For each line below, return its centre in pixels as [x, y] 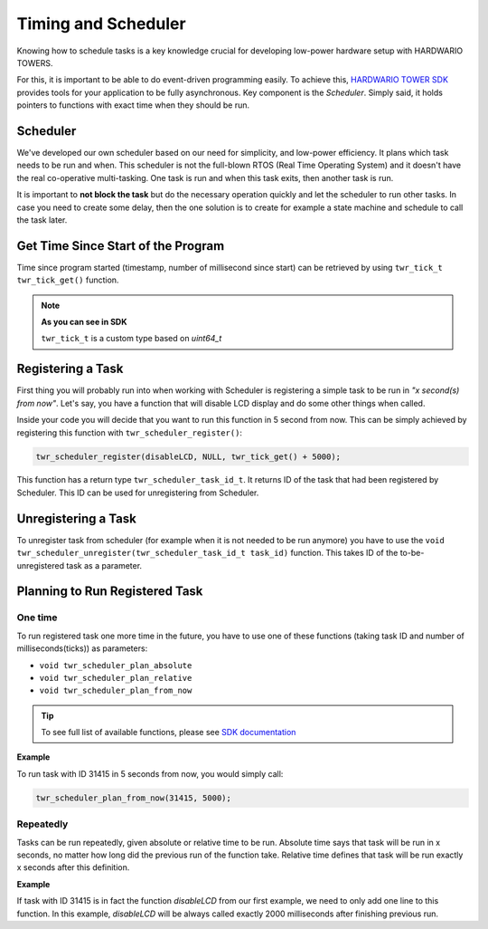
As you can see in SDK [84, 322]
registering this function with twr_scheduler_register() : [130, 432]
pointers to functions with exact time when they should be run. [133, 105]
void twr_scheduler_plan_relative [116, 678]
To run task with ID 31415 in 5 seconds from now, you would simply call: [150, 773]
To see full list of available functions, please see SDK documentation [169, 733]
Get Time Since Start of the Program [121, 246]
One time [37, 618]
